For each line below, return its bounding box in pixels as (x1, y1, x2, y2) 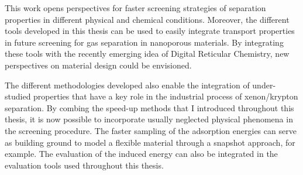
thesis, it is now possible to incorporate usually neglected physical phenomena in (5, 113, 293, 125)
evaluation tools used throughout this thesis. (5, 159, 164, 171)
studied (5, 90, 31, 102)
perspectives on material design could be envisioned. (5, 59, 192, 71)
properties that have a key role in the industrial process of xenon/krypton (33, 90, 298, 102)
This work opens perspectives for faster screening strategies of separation (5, 2, 266, 13)
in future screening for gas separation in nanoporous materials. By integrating (5, 36, 284, 48)
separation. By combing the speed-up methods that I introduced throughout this (5, 101, 294, 114)
